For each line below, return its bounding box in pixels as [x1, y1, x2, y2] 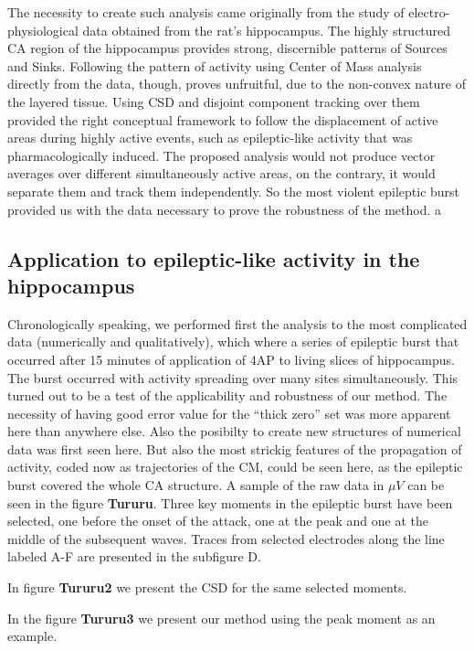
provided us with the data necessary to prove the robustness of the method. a [7, 199, 442, 219]
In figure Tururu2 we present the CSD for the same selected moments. [7, 578, 407, 597]
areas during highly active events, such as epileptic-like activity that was [7, 128, 413, 147]
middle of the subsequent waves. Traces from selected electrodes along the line [7, 528, 445, 548]
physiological [7, 20, 79, 39]
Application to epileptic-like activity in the [7, 244, 420, 272]
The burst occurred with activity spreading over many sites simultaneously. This [7, 368, 458, 387]
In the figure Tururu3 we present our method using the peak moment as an [7, 608, 436, 627]
